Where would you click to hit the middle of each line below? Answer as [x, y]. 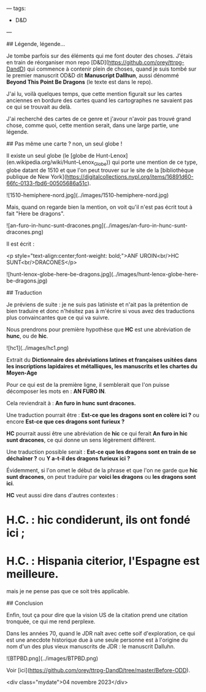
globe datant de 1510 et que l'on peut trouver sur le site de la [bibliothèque [100, 170]
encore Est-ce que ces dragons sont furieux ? [66, 421]
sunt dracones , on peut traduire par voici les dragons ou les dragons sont [101, 476]
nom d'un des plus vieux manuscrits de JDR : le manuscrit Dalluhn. [91, 646]
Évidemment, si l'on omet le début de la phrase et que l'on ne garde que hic [102, 470]
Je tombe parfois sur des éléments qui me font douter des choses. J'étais [100, 56]
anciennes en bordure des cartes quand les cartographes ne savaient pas [100, 100]
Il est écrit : [21, 244]
